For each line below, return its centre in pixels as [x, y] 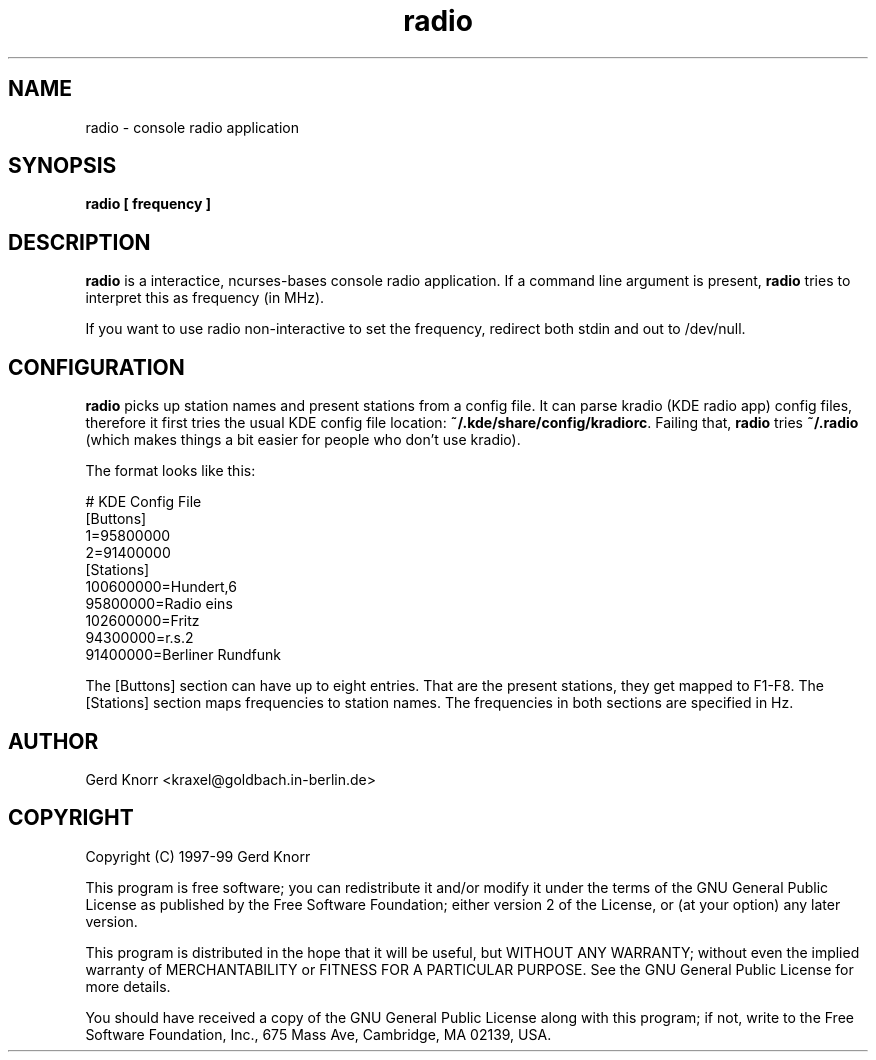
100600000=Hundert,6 [161, 587]
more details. [128, 986]
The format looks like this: [170, 471]
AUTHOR [53, 741]
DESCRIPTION [79, 242]
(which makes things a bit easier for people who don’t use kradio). [303, 440]
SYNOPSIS [62, 166]
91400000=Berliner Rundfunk [183, 655]
